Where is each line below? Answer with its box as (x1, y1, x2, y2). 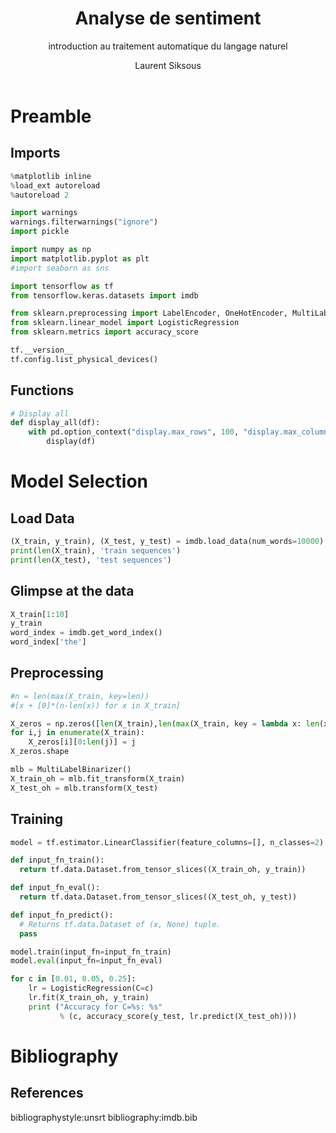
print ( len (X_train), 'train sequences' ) (10, 545, 182, 556)
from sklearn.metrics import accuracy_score (10, 327, 199, 337)
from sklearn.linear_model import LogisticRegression (10, 318, 240, 328)
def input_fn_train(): (10, 855, 105, 866)
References (10, 1085, 84, 1102)
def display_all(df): (10, 418, 101, 428)
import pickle (10, 227, 70, 237)
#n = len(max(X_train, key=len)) (10, 691, 150, 701)
